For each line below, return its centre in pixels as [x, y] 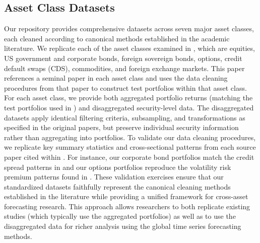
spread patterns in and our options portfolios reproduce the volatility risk [118, 167]
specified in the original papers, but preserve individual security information [121, 127]
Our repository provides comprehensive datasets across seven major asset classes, [129, 28]
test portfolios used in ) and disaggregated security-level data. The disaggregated [129, 107]
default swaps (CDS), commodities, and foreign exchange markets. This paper [124, 68]
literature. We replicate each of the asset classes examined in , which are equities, [129, 48]
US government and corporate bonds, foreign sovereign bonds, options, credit [123, 58]
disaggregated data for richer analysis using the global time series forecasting [123, 226]
